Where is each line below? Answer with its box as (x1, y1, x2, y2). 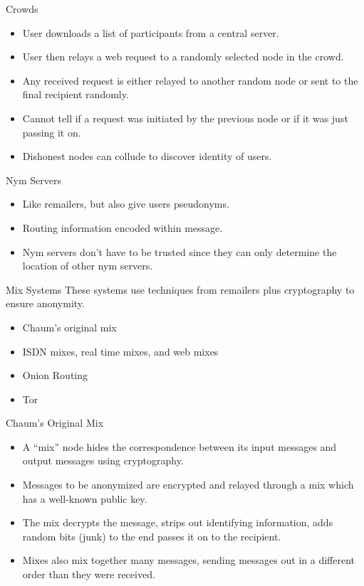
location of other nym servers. (22, 258, 153, 273)
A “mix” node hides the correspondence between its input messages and (22, 439, 337, 454)
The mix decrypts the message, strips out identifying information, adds (22, 515, 333, 530)
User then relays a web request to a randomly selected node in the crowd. (22, 49, 344, 64)
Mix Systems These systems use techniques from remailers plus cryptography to (6, 282, 355, 297)
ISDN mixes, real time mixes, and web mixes (22, 343, 219, 358)
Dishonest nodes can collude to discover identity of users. (22, 149, 272, 164)
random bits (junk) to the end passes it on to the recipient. (22, 528, 281, 543)
